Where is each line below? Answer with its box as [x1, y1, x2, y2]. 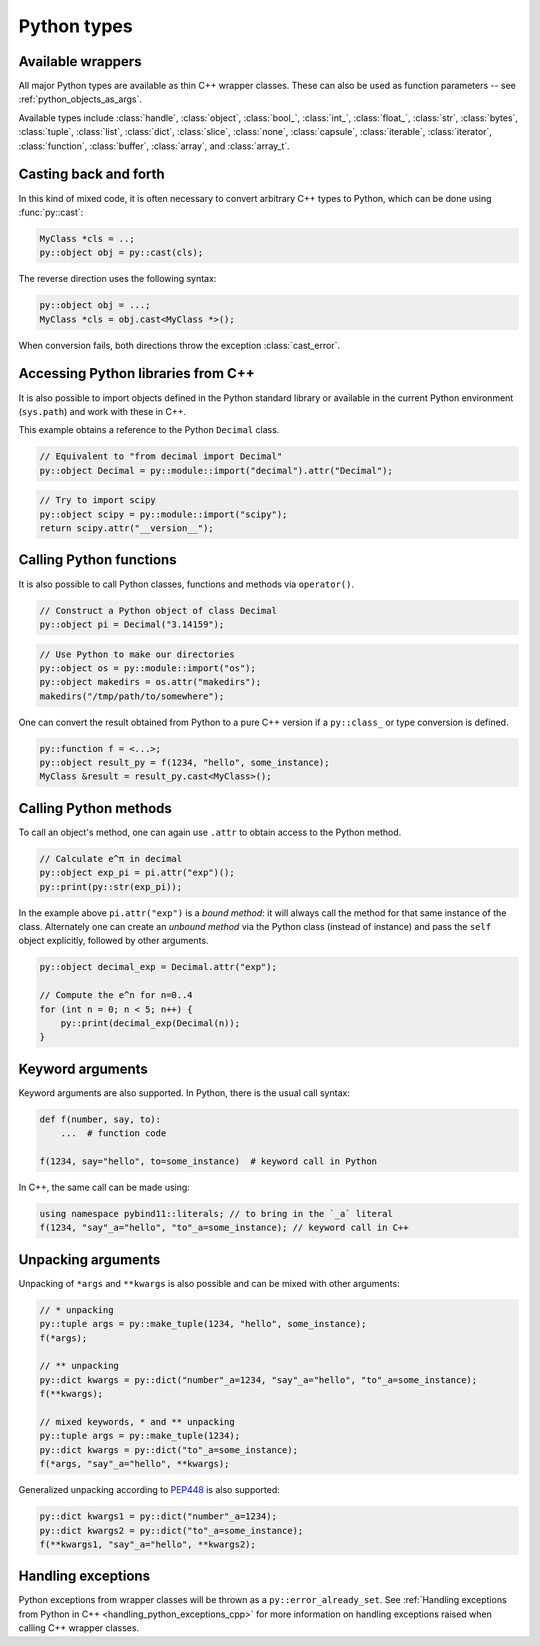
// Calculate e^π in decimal [39, 853, 183, 864]
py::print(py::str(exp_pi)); [39, 881, 183, 892]
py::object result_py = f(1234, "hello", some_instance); [39, 757, 330, 769]
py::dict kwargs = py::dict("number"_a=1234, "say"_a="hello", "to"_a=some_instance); [39, 1374, 478, 1385]
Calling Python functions [18, 551, 177, 569]
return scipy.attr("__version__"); [39, 523, 214, 534]
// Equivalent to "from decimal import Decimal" [39, 451, 283, 462]
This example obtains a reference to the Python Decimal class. [18, 424, 280, 436]
